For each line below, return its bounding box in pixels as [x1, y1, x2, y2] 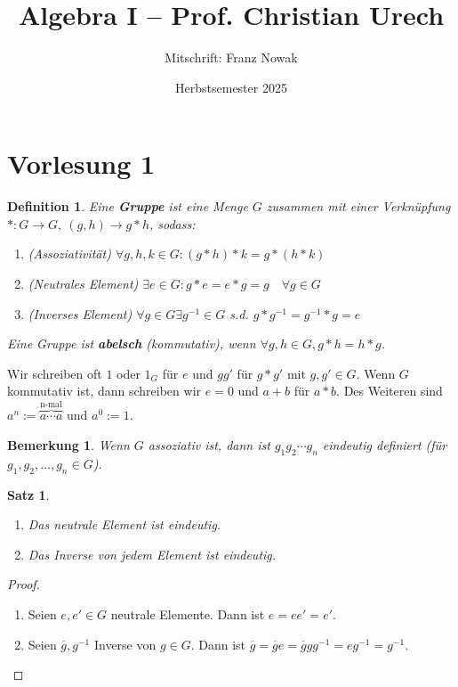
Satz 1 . [7, 485, 50, 503]
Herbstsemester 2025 [175, 78, 287, 96]
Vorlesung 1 [7, 145, 156, 182]
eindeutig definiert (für [322, 436, 447, 454]
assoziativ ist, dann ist [148, 436, 270, 454]
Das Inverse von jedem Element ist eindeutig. [28, 544, 277, 563]
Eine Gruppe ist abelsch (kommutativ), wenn [7, 334, 256, 353]
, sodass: [149, 214, 196, 233]
